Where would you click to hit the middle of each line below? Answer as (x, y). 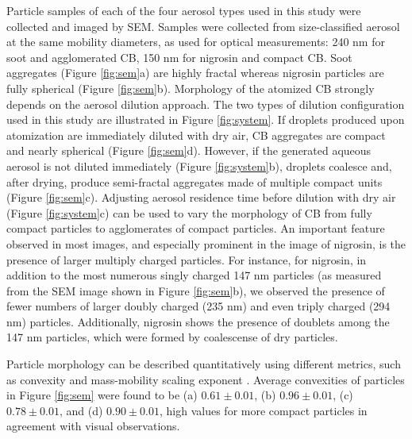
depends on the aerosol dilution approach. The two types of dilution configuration (206, 104)
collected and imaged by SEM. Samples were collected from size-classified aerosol (203, 26)
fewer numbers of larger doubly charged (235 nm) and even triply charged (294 (198, 306)
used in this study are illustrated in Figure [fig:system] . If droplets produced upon (206, 119)
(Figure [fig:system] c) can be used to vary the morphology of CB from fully (189, 212)
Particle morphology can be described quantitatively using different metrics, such (204, 364)
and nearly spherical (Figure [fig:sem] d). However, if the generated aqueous (189, 150)
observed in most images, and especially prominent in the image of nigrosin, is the (206, 243)
